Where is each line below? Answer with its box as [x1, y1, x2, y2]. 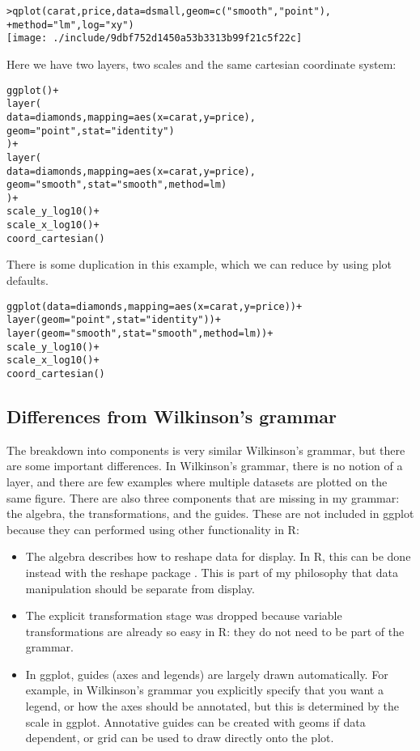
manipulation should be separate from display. [25, 579, 255, 596]
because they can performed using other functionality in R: [6, 520, 299, 537]
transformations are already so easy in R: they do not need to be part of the [25, 622, 405, 639]
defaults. [6, 272, 49, 289]
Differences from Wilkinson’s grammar [6, 403, 337, 428]
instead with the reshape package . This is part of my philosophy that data [25, 563, 398, 580]
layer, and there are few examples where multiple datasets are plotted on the [6, 473, 388, 490]
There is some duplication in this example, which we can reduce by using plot [6, 256, 392, 273]
